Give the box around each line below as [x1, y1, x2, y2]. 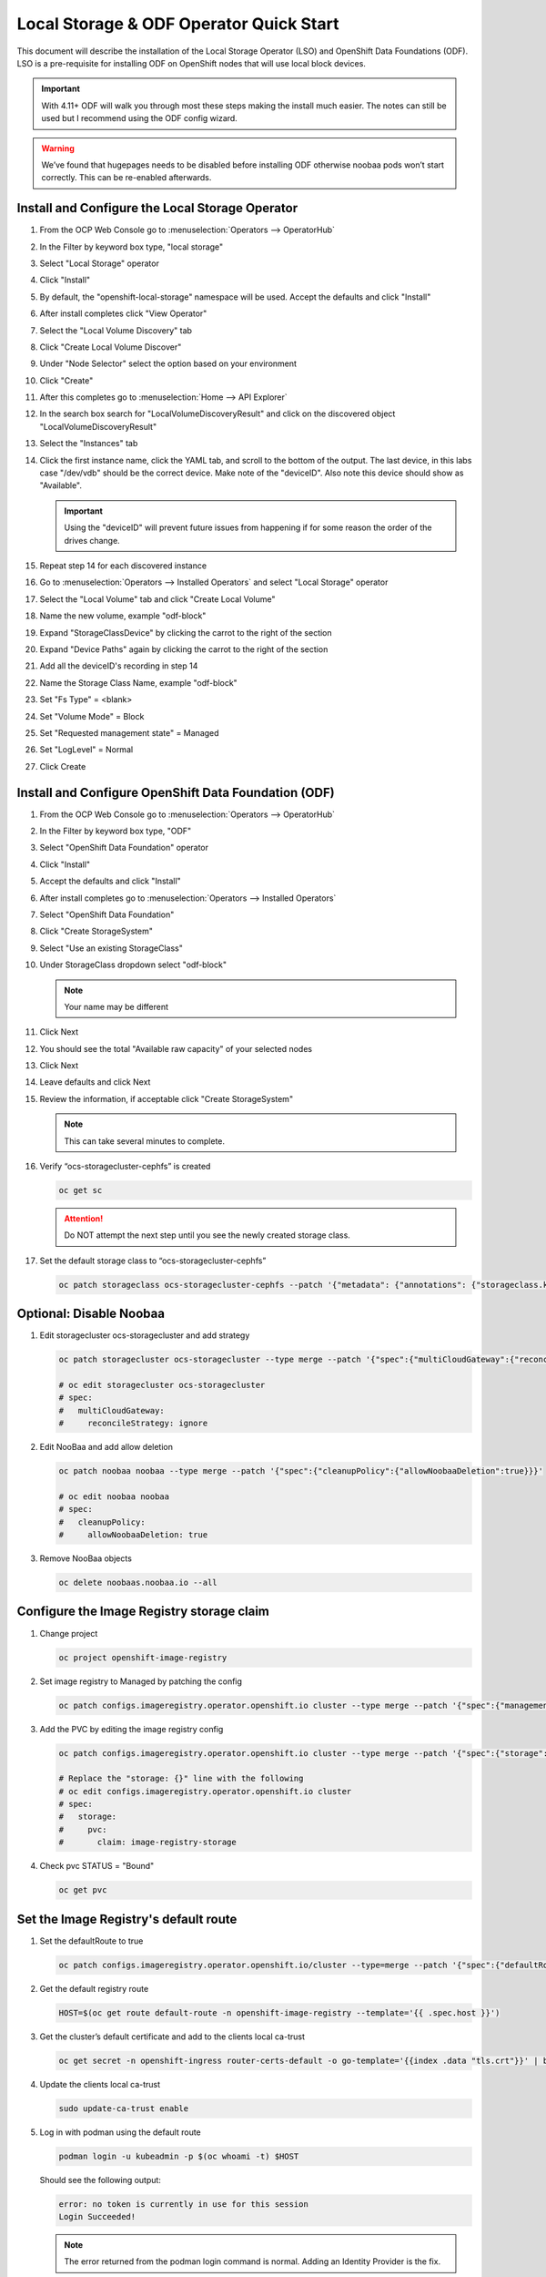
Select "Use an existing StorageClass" [39, 943, 184, 954]
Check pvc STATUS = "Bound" [39, 1861, 155, 1872]
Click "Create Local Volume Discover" [39, 342, 182, 352]
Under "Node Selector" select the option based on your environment [39, 358, 298, 369]
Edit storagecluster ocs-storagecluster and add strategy [39, 1330, 250, 1341]
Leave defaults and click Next [39, 1077, 151, 1087]
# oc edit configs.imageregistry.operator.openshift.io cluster [58, 1786, 352, 1796]
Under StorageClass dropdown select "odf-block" [39, 959, 227, 970]
